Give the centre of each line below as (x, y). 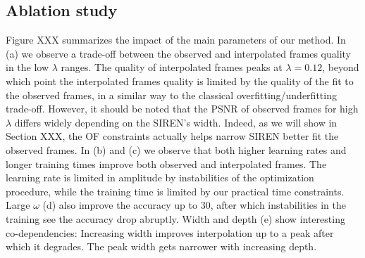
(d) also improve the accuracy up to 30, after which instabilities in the (194, 205)
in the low (27, 67)
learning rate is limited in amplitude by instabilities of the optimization (160, 178)
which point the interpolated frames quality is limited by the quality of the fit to (180, 80)
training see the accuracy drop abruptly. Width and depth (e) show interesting (175, 218)
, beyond (341, 67)
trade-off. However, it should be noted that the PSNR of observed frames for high (182, 109)
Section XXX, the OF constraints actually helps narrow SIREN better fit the (172, 136)
